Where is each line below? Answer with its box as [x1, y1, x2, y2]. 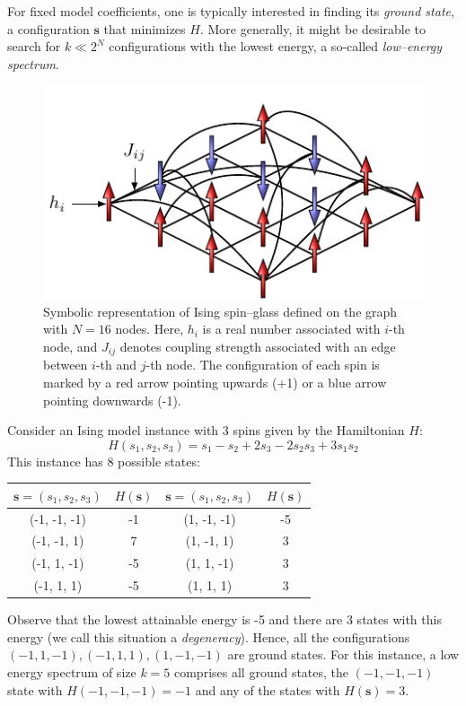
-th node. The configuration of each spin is [145, 355, 380, 374]
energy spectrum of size [7, 663, 136, 682]
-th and [95, 355, 137, 374]
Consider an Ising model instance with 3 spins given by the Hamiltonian [7, 421, 405, 440]
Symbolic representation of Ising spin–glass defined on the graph [43, 301, 398, 320]
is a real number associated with [202, 319, 381, 338]
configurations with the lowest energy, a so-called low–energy [109, 37, 443, 56]
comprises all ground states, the [173, 663, 349, 682]
